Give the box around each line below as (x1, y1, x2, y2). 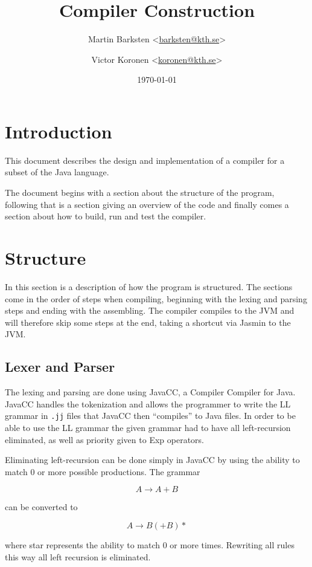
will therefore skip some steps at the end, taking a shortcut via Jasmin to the (5, 316, 291, 328)
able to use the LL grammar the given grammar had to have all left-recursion (5, 421, 291, 433)
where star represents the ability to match (5, 538, 161, 551)
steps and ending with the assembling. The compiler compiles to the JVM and (5, 304, 294, 317)
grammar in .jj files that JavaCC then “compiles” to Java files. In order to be (5, 409, 296, 422)
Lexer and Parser (5, 357, 115, 376)
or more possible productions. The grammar (37, 465, 200, 478)
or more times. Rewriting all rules (170, 538, 294, 551)
